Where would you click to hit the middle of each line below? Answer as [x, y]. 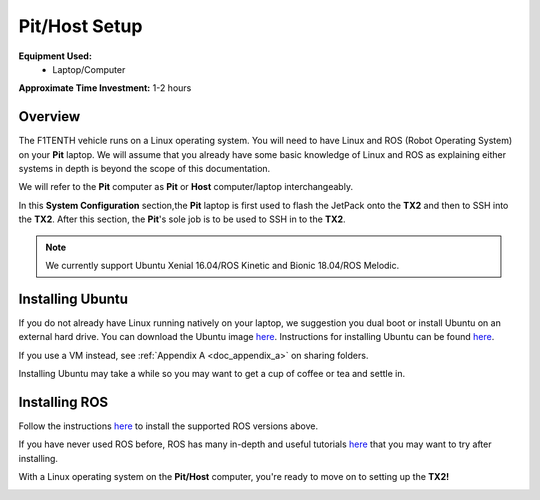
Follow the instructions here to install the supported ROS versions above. [168, 426]
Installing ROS [63, 401]
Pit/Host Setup [80, 26]
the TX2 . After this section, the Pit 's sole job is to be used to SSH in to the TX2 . [182, 219]
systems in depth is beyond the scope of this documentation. [144, 169]
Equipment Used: [55, 56]
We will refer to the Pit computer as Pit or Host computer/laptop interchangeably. [186, 187]
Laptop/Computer [89, 69]
